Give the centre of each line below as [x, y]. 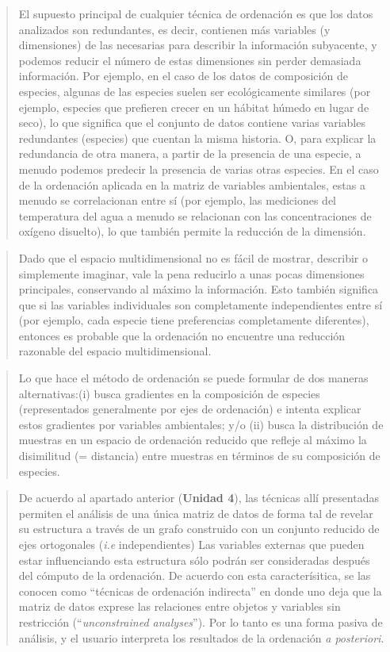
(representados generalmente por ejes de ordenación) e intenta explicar [190, 409]
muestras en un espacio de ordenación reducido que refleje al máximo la [193, 440]
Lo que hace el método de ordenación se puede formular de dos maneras [193, 378]
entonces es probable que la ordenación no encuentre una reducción [182, 335]
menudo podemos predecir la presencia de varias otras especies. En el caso [199, 169]
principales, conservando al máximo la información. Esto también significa [199, 289]
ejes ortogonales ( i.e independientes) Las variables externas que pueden [191, 544]
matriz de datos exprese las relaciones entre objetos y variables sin [180, 606]
